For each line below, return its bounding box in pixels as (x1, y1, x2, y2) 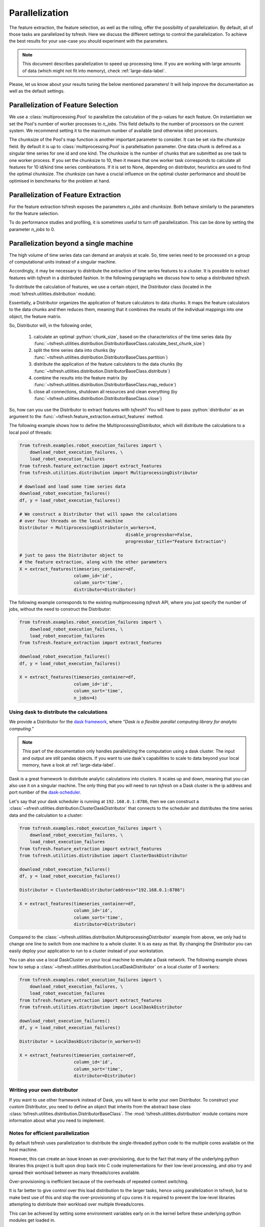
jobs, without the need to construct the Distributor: (9, 606, 111, 612)
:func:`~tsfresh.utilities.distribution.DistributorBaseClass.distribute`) (33, 368, 170, 374)
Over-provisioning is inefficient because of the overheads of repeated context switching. (9, 1178, 189, 1184)
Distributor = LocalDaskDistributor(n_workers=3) (19, 1039, 141, 1044)
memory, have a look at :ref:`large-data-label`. (22, 762, 116, 768)
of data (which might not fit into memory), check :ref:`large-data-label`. (22, 68, 166, 74)
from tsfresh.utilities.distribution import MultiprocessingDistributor (19, 470, 198, 476)
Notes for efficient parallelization (9, 1129, 90, 1136)
